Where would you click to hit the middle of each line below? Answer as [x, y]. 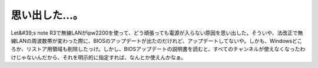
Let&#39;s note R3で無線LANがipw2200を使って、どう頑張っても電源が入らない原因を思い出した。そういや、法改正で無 [157, 33]
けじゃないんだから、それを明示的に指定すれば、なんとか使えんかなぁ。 [99, 57]
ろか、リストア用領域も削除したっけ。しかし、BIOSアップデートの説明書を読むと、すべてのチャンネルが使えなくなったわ [158, 49]
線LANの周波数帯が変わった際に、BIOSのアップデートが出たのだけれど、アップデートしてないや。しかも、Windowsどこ [157, 40]
